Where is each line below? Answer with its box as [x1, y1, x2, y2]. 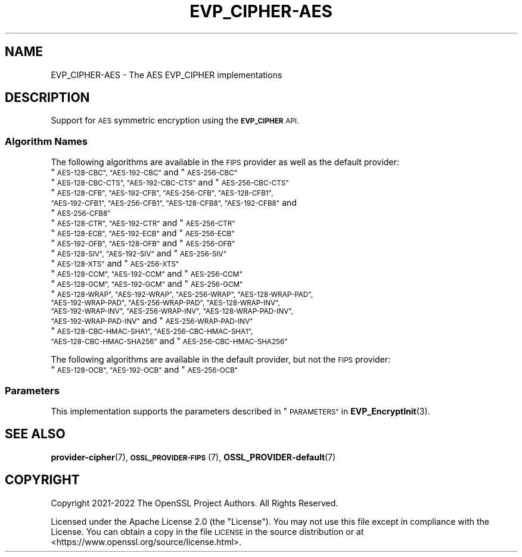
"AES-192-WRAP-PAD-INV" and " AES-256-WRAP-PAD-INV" [51, 315, 253, 326]
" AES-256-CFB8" [51, 208, 111, 218]
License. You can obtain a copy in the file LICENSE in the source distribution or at [51, 526, 364, 537]
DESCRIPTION [5, 90, 90, 106]
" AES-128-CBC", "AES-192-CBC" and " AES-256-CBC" [51, 167, 238, 178]
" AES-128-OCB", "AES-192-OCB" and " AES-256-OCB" [51, 364, 238, 375]
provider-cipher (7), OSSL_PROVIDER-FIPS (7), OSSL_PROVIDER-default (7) [51, 451, 336, 462]
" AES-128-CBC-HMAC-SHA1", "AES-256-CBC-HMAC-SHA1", [51, 326, 253, 336]
